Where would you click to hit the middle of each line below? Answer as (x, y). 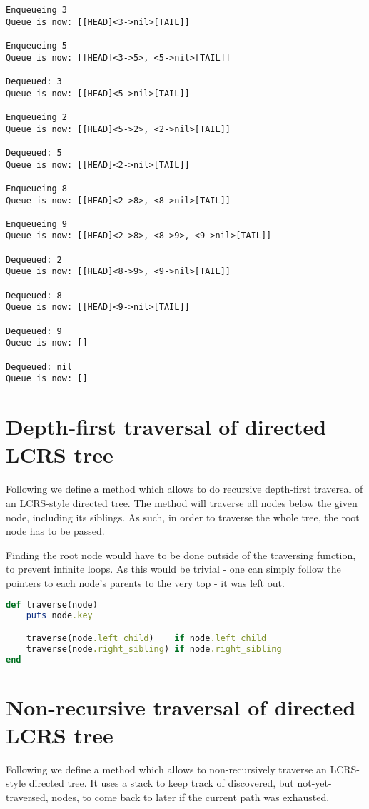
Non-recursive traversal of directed (181, 707)
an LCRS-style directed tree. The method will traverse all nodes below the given (182, 502)
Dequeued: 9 (34, 331)
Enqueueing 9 (36, 224)
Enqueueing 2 (36, 117)
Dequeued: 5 (34, 152)
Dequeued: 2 (34, 260)
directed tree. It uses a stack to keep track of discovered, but (161, 783)
